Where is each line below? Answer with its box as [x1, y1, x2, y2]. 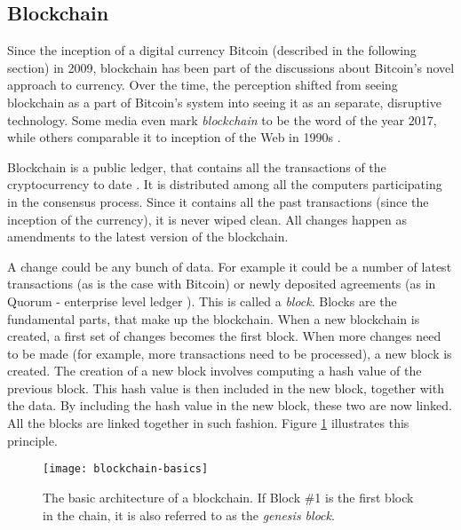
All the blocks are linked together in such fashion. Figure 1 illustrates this [7, 414, 409, 432]
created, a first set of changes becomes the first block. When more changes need [7, 327, 441, 345]
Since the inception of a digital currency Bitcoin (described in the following [7, 41, 417, 59]
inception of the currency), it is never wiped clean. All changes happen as [7, 210, 407, 228]
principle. [7, 431, 58, 449]
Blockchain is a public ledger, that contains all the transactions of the [7, 157, 386, 176]
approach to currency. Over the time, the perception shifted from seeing [7, 75, 398, 94]
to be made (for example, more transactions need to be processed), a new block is [7, 344, 452, 362]
